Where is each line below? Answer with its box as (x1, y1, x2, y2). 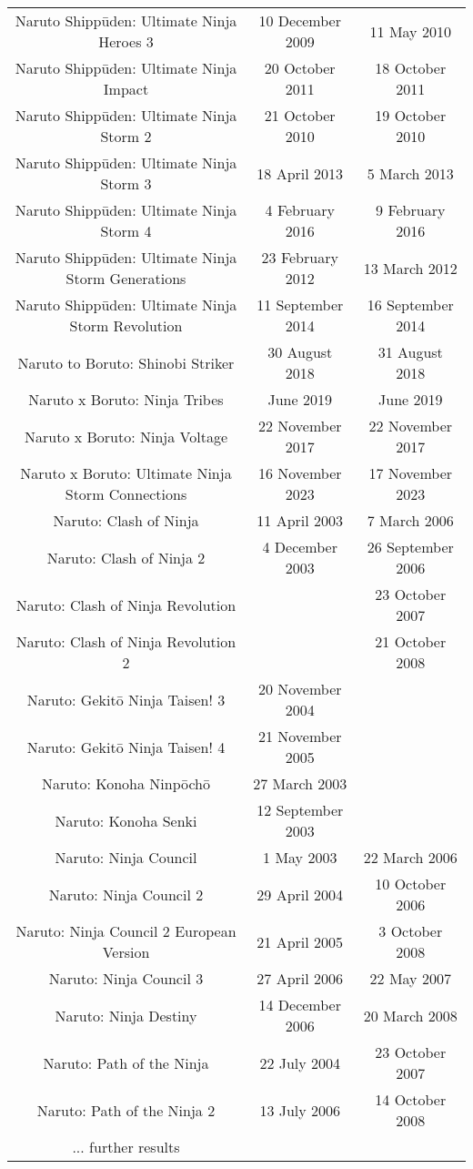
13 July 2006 (259, 1099, 341, 1121)
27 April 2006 (257, 968, 344, 989)
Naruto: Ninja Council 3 (48, 968, 204, 989)
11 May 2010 (369, 20, 451, 42)
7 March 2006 (367, 510, 454, 531)
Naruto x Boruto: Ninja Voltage (24, 425, 227, 447)
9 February (376, 199, 446, 220)
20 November (257, 678, 342, 699)
